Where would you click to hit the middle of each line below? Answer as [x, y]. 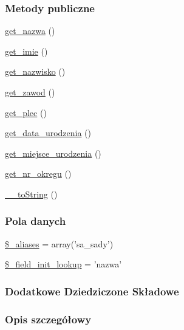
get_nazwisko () [35, 71]
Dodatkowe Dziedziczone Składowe [92, 291]
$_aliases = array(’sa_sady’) [59, 243]
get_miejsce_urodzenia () [53, 153]
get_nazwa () [30, 31]
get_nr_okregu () [38, 174]
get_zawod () [30, 92]
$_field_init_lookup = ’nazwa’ [63, 264]
